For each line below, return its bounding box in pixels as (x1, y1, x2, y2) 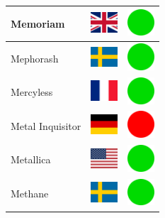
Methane (11, 186, 49, 201)
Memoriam (11, 16, 65, 31)
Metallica (11, 152, 51, 167)
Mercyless (11, 85, 53, 99)
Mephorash (11, 50, 59, 65)
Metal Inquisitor (11, 118, 81, 133)
